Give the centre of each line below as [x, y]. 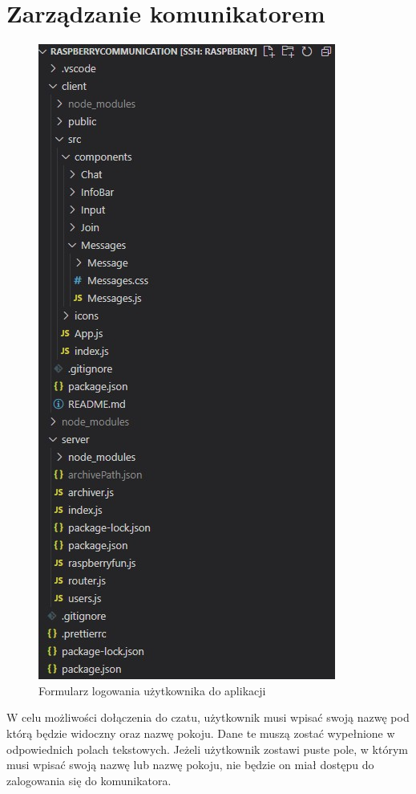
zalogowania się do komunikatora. [89, 780]
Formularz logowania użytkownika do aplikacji [152, 690]
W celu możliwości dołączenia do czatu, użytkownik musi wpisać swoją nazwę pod [208, 717]
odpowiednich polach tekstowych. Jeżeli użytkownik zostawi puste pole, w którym [207, 749]
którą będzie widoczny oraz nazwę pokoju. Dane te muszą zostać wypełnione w [201, 733]
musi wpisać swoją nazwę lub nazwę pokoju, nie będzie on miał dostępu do [190, 765]
